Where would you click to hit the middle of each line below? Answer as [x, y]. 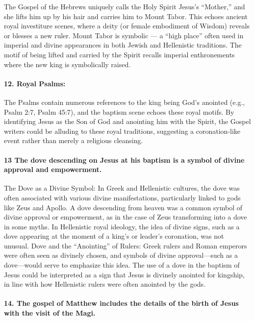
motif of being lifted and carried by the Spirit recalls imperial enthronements [119, 54]
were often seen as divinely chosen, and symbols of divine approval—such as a [121, 255]
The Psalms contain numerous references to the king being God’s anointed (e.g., [125, 102]
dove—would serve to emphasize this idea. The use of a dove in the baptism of [122, 265]
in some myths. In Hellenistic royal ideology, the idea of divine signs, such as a [122, 226]
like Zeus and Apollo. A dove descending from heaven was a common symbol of [123, 207]
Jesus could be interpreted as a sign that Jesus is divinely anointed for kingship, [124, 274]
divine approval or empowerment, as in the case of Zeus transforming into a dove [126, 217]
